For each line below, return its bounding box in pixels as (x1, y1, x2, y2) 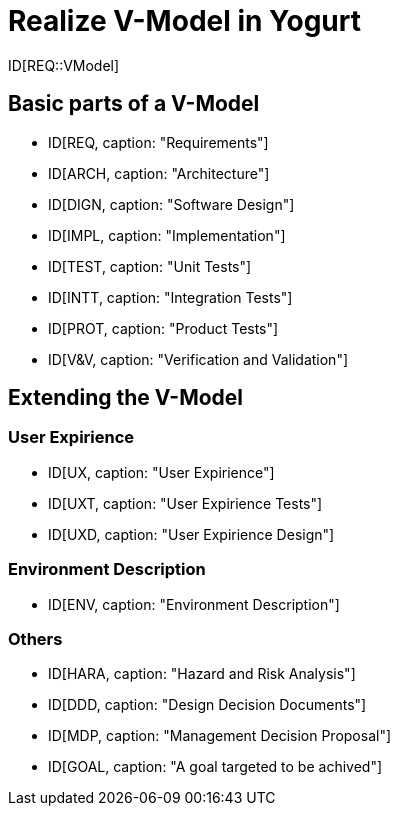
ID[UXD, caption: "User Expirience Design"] (48, 525, 335, 543)
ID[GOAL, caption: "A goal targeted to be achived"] (48, 758, 383, 776)
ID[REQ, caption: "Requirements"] (48, 133, 269, 151)
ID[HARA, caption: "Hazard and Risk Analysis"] (48, 665, 356, 683)
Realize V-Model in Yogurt (8, 4, 361, 38)
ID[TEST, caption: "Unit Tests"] (48, 257, 252, 275)
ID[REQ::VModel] (8, 56, 120, 74)
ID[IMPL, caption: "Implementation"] (48, 226, 286, 244)
